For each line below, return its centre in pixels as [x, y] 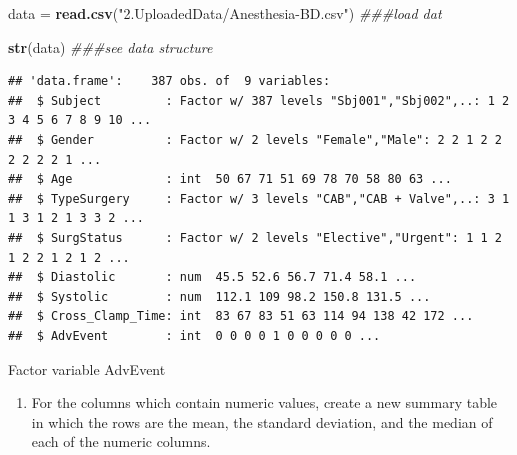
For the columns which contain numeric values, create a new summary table [264, 402]
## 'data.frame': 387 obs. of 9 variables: [169, 81]
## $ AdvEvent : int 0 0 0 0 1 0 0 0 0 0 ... [194, 335]
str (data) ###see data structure [110, 46]
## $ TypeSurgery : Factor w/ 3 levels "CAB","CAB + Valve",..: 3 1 [259, 198]
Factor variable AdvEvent [87, 368]
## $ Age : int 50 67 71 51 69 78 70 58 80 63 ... [230, 179]
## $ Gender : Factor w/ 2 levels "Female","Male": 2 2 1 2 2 [255, 139]
